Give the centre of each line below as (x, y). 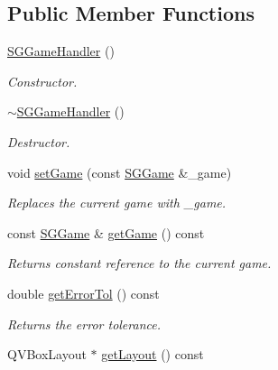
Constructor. (42, 81)
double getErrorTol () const (83, 293)
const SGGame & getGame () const (106, 232)
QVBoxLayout (47, 354)
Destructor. (39, 141)
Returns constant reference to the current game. (139, 263)
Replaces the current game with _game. (117, 203)
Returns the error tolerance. (84, 324)
